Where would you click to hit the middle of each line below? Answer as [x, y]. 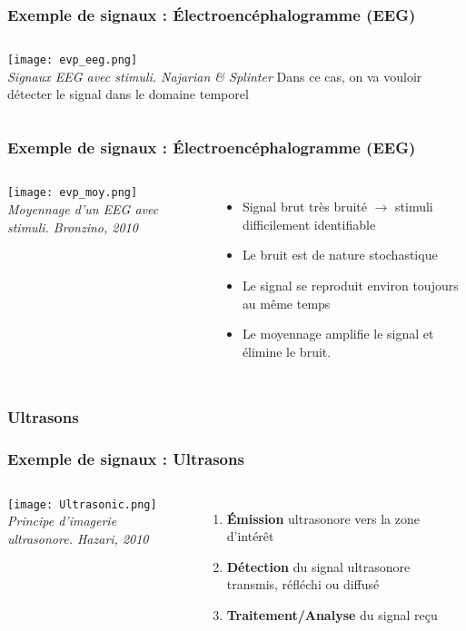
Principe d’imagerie [62, 521]
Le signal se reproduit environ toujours [350, 286]
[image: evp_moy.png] [73, 193]
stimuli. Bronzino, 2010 [73, 227]
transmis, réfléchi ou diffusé [303, 584]
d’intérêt [250, 536]
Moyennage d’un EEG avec [83, 208]
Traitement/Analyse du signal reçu [332, 614]
